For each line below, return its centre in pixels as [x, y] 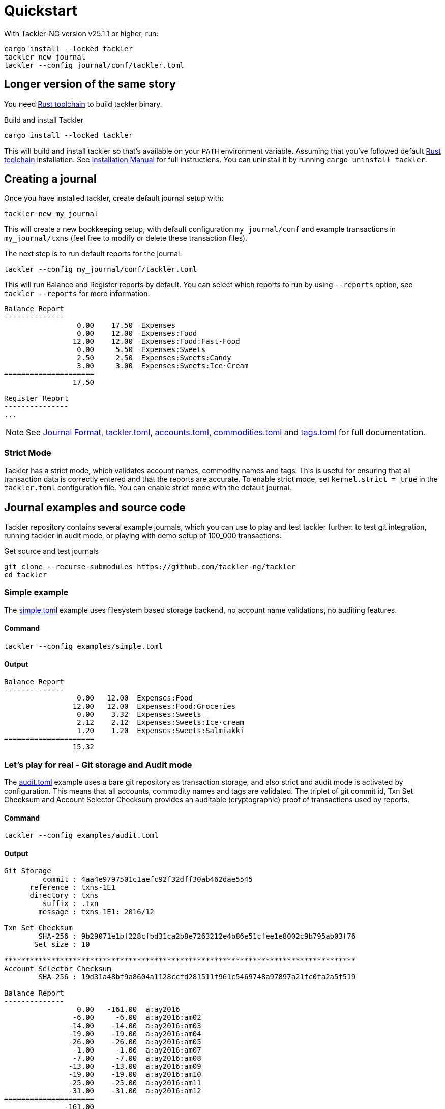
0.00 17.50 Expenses [126, 325]
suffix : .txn [70, 904]
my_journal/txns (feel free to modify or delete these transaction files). [126, 238]
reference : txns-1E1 [73, 887]
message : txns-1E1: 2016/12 [96, 912]
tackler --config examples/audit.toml [81, 836]
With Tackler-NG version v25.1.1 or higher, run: [81, 33]
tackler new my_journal [51, 214]
